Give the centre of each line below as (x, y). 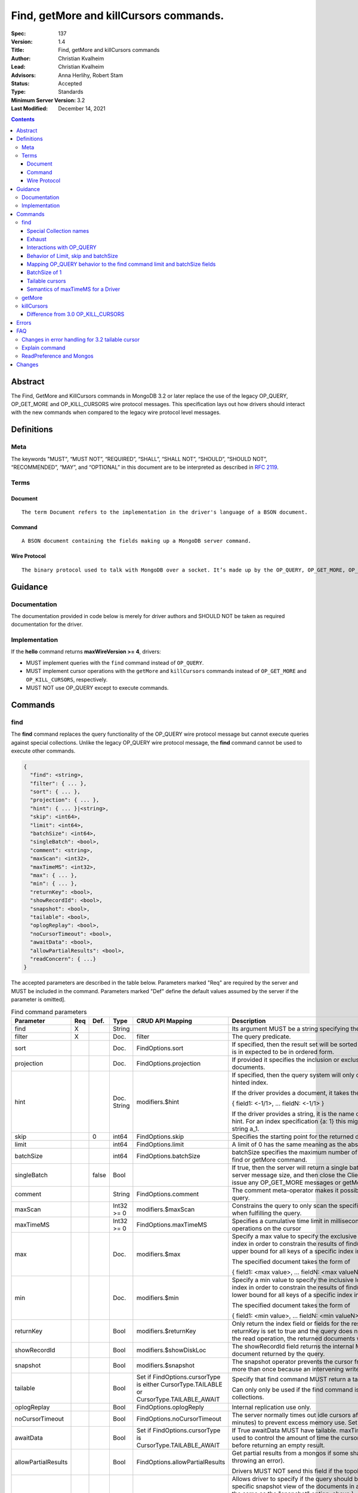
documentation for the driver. (47, 625)
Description (249, 1021)
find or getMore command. (269, 1160)
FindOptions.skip (160, 1136)
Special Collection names (58, 231)
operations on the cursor (266, 1228)
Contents (23, 119)
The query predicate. (261, 1036)
